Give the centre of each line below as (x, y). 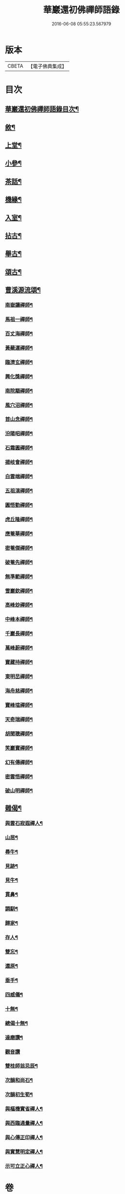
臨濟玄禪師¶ (19, 362)
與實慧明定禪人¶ (24, 1152)
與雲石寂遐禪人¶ (24, 823)
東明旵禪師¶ (19, 677)
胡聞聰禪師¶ (19, 734)
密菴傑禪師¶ (19, 548)
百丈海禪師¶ (19, 333)
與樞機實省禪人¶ (24, 1109)
